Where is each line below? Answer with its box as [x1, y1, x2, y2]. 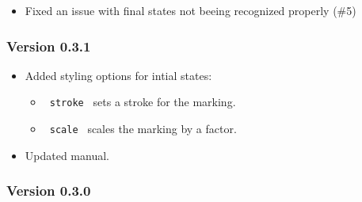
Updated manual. [25, 147, 109, 163]
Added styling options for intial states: [25, 67, 212, 83]
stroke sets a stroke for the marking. [49, 93, 236, 110]
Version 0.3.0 [6, 181, 91, 200]
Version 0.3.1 [6, 36, 91, 55]
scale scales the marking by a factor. [49, 120, 237, 137]
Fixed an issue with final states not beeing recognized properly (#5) [25, 2, 356, 18]
